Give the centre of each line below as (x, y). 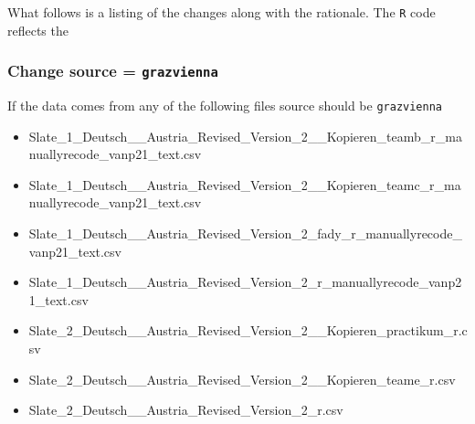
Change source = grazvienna (113, 71)
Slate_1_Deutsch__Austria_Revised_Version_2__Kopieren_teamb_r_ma (245, 136)
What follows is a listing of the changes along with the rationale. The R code (222, 12)
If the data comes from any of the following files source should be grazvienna (225, 106)
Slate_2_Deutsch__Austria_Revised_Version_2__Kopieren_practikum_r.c (248, 330)
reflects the (38, 30)
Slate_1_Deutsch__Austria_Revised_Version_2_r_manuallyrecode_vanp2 (245, 282)
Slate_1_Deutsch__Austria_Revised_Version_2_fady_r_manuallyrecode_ (245, 233)
